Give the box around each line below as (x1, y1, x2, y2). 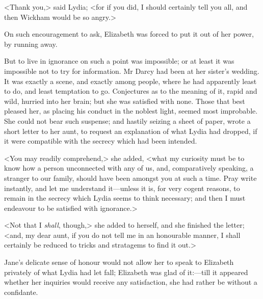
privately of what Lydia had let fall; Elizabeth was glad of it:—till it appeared (4, 266, 248, 277)
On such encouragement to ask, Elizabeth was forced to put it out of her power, (4, 29, 254, 39)
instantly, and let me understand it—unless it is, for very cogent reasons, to (4, 182, 240, 193)
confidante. (4, 286, 38, 297)
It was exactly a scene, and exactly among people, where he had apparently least (4, 75, 257, 86)
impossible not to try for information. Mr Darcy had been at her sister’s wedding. (4, 65, 259, 76)
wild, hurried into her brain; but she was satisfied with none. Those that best (4, 95, 245, 106)
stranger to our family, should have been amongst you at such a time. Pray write (4, 172, 257, 183)
